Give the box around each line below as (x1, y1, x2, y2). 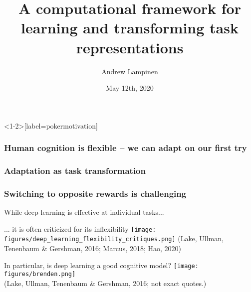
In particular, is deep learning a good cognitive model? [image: (4, 260, 199, 270)
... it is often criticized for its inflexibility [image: (4, 223, 156, 234)
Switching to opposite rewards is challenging (4, 187, 187, 199)
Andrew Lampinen (101, 66, 158, 76)
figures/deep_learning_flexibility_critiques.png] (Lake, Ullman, (4, 233, 224, 244)
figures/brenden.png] (4, 271, 76, 278)
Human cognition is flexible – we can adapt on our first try (4, 142, 247, 154)
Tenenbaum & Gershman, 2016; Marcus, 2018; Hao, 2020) (4, 243, 181, 254)
